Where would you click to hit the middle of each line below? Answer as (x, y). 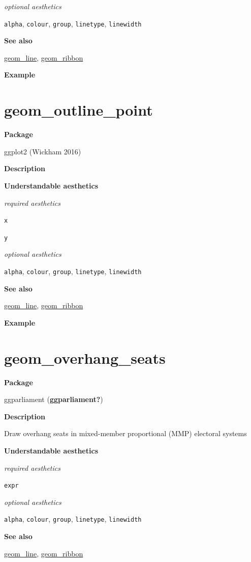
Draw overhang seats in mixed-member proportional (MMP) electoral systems (125, 433)
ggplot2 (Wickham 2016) (43, 151)
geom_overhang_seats (85, 357)
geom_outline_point (79, 110)
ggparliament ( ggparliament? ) (54, 399)
